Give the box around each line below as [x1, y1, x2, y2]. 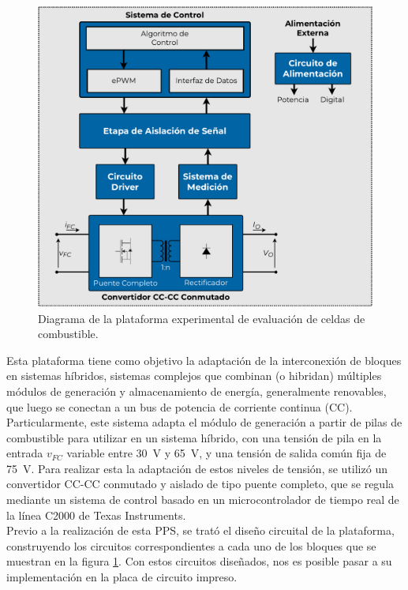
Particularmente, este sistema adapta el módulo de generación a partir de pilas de [6, 414, 402, 430]
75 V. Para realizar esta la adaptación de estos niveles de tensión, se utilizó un [6, 460, 387, 476]
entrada [6, 445, 43, 461]
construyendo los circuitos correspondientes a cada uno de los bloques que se [6, 537, 376, 554]
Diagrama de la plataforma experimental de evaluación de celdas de [38, 310, 365, 326]
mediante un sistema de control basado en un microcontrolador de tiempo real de [6, 491, 399, 508]
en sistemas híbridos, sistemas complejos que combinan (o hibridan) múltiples [6, 367, 382, 384]
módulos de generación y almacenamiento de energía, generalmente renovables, [6, 382, 387, 399]
